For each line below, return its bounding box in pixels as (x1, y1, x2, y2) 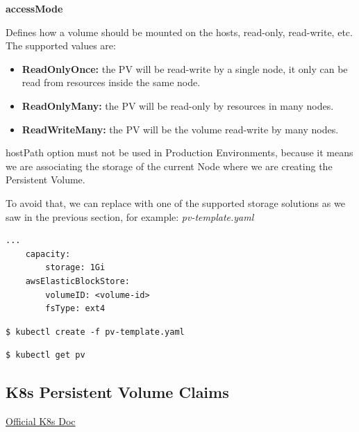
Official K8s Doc (6, 414, 76, 429)
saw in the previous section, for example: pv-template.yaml (6, 209, 254, 224)
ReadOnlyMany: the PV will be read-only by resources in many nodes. (22, 98, 334, 113)
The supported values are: (6, 38, 116, 53)
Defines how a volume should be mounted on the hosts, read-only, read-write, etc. (6, 24, 353, 39)
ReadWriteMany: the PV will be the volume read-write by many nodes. (22, 122, 339, 136)
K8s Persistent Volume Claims (6, 381, 229, 403)
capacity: (25, 249, 71, 259)
